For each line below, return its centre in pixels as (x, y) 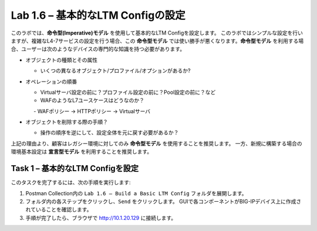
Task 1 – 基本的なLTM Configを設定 (75, 169)
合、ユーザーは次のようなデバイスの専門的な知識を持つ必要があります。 (98, 49)
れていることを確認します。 (59, 210)
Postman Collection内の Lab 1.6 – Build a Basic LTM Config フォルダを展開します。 (136, 193)
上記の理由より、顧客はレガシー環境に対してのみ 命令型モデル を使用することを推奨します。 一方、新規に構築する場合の (156, 143)
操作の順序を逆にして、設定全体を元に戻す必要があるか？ (109, 133)
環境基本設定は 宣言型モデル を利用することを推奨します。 (82, 152)
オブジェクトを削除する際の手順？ (67, 122)
